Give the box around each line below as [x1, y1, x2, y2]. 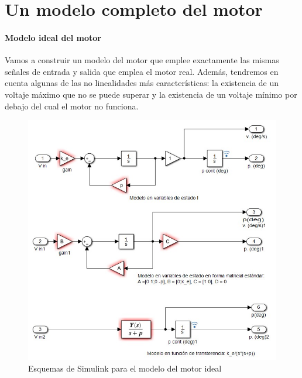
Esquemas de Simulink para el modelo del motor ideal [28, 362, 222, 374]
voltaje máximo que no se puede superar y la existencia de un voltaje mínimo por [5, 88, 297, 100]
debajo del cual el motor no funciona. [5, 99, 139, 112]
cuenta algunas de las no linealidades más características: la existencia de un [5, 77, 279, 89]
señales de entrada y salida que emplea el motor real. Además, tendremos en [5, 65, 279, 77]
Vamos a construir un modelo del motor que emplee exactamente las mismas [5, 54, 279, 66]
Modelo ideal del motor [5, 31, 101, 43]
